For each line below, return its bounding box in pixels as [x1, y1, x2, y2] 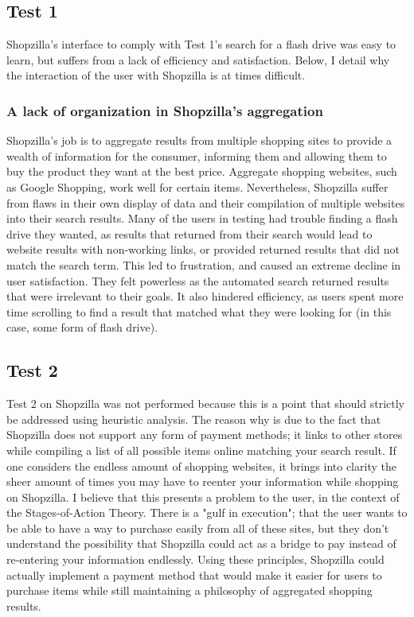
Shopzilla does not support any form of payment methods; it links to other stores [6, 426, 403, 443]
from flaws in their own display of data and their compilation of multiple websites [6, 194, 405, 211]
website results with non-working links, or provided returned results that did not [6, 241, 400, 258]
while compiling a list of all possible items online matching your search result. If [6, 441, 396, 458]
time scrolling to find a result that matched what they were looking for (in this [6, 303, 392, 320]
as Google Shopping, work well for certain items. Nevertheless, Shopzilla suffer [6, 178, 389, 195]
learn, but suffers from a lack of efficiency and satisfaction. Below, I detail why [6, 51, 390, 68]
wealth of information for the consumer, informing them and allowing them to [6, 147, 387, 164]
